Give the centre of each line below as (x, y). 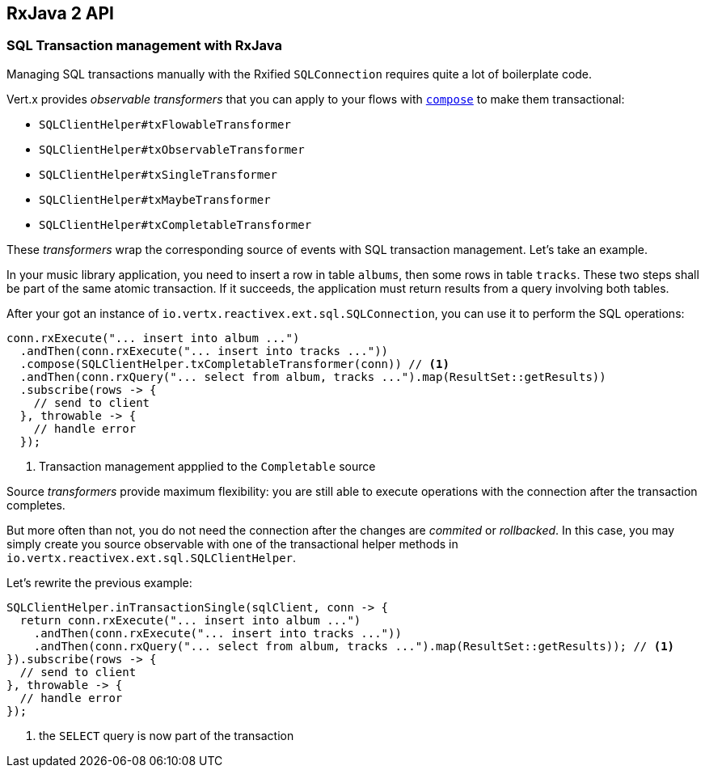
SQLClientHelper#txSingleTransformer (158, 174)
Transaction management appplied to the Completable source (207, 466)
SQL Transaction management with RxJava (144, 46)
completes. (36, 505)
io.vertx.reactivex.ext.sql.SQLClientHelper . (152, 557)
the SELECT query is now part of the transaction (167, 735)
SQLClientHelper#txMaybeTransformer (155, 199)
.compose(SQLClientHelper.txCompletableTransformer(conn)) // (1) (234, 364)
